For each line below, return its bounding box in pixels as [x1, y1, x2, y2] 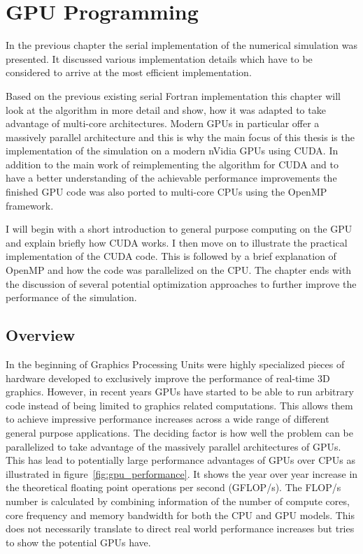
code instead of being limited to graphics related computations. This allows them [6, 398, 353, 412]
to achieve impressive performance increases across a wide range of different [6, 411, 329, 426]
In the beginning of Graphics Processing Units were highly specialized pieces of [6, 357, 345, 372]
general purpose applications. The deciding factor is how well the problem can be [6, 425, 353, 439]
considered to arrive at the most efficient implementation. [6, 65, 252, 80]
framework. [6, 198, 54, 212]
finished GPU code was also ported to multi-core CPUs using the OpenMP [6, 184, 327, 199]
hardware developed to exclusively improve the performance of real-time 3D [6, 370, 330, 385]
